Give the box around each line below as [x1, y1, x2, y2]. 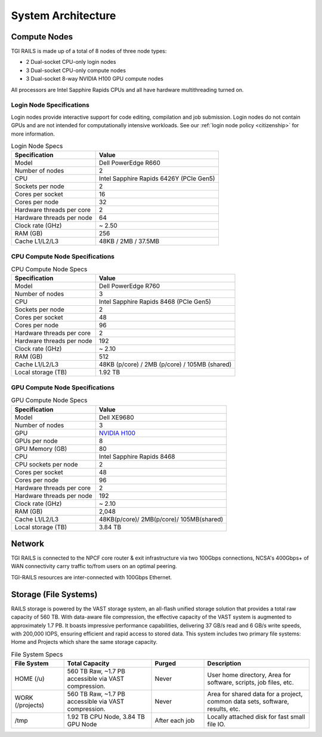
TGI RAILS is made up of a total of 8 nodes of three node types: [11, 48, 167, 55]
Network [11, 538, 45, 549]
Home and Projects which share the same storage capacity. [11, 638, 158, 646]
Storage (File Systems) [11, 589, 98, 600]
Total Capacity [67, 659, 110, 668]
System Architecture [11, 9, 116, 22]
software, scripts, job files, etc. [207, 678, 295, 687]
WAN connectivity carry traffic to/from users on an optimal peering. [11, 563, 177, 570]
